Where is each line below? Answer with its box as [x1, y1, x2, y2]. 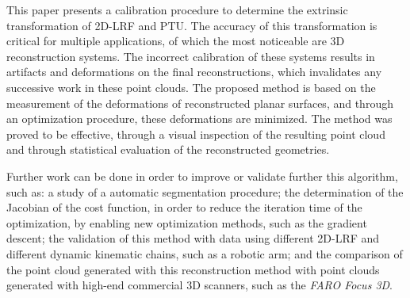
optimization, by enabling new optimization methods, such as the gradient [6, 214, 367, 231]
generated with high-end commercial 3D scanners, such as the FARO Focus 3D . [6, 277, 393, 293]
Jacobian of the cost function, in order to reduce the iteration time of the [6, 199, 362, 216]
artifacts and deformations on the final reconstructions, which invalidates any [6, 63, 382, 80]
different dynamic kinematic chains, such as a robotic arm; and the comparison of [6, 245, 403, 262]
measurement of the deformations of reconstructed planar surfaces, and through [6, 94, 393, 111]
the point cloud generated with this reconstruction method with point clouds [6, 261, 380, 277]
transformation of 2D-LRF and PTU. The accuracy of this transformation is [6, 17, 377, 33]
